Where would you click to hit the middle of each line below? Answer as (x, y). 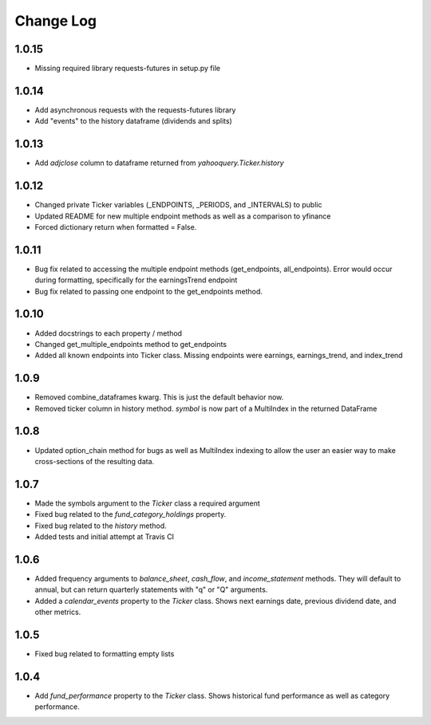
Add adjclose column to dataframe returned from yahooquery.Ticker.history (159, 163)
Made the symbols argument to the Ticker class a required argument (148, 503)
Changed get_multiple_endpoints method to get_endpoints (131, 344)
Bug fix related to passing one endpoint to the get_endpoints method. (149, 291)
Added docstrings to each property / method (109, 333)
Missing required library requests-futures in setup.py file (128, 69)
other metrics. (58, 612)
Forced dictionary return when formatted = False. (116, 227)
